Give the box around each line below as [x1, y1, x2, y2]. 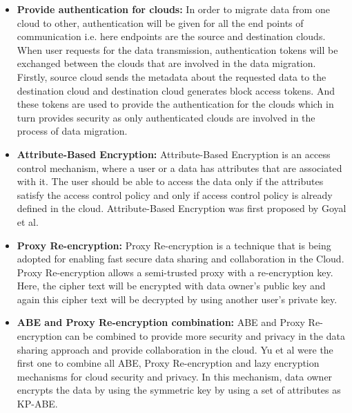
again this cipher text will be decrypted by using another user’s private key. [17, 291, 338, 306]
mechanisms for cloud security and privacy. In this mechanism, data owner [17, 369, 333, 383]
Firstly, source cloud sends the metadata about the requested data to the [17, 69, 326, 84]
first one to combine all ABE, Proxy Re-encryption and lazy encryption [17, 356, 320, 370]
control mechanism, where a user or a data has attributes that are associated [17, 160, 342, 175]
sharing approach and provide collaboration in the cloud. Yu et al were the [17, 342, 333, 356]
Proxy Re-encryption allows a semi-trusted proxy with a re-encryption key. [17, 265, 333, 279]
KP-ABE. [17, 396, 58, 411]
